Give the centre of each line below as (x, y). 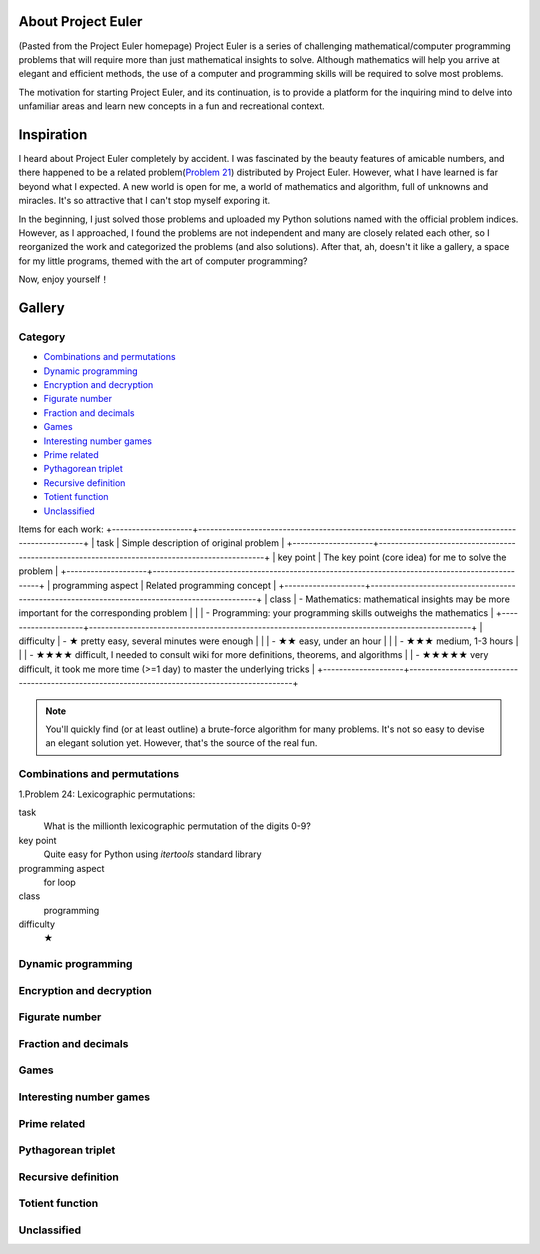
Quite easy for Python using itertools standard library (152, 854)
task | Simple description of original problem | (190, 543)
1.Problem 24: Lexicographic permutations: (107, 794)
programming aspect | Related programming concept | (164, 585)
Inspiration (53, 134)
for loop (60, 882)
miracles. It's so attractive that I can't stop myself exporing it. (144, 201)
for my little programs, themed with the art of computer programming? (163, 261)
